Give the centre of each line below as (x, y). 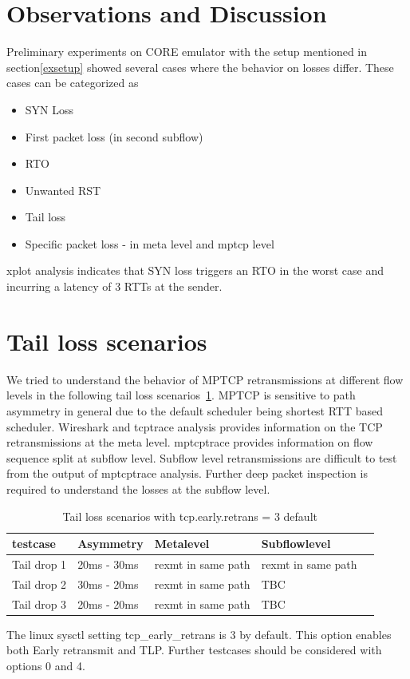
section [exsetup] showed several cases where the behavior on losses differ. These (200, 67)
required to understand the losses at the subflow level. (138, 488)
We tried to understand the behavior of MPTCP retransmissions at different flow (205, 379)
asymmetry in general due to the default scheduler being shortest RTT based (195, 410)
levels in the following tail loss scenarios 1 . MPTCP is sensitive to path (181, 395)
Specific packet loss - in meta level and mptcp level (150, 243)
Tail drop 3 (39, 604)
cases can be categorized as (73, 83)
